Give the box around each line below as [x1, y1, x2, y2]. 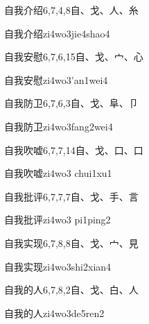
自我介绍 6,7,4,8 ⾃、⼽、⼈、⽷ [4, 3, 139, 17]
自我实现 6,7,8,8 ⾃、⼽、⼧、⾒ [4, 235, 139, 250]
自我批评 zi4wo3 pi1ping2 [4, 212, 111, 227]
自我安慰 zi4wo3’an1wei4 [4, 72, 108, 87]
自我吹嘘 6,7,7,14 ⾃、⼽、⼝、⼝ [4, 142, 143, 157]
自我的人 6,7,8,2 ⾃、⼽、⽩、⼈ [4, 282, 139, 297]
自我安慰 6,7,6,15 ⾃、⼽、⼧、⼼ [4, 49, 143, 64]
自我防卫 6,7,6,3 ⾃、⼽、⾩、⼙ [4, 96, 139, 110]
